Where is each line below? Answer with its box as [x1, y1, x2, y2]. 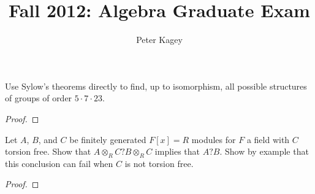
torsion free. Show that [5, 145, 91, 158]
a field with [246, 133, 290, 145]
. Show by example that [219, 145, 309, 158]
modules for [191, 133, 236, 145]
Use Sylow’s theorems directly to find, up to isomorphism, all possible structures [5, 79, 307, 92]
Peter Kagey [136, 33, 183, 46]
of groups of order [5, 91, 72, 104]
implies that [154, 145, 200, 158]
